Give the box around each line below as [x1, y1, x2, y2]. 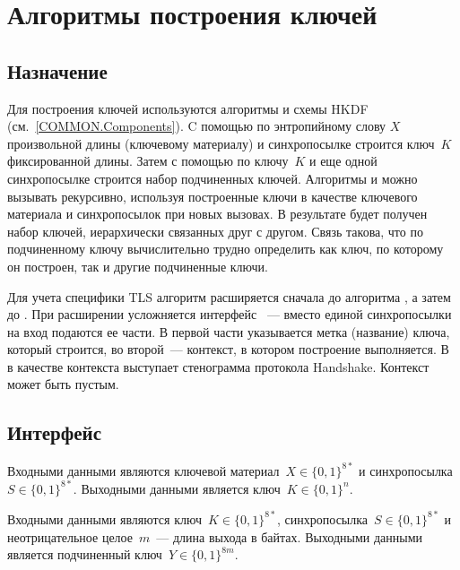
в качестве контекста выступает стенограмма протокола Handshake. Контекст [7, 357, 430, 376]
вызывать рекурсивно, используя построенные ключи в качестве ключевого [7, 186, 418, 205]
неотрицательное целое [7, 527, 133, 546]
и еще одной [308, 151, 378, 170]
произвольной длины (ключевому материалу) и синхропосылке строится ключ [7, 134, 435, 152]
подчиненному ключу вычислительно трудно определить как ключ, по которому [7, 239, 444, 258]
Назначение [7, 56, 108, 84]
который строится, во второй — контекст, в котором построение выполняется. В [7, 340, 449, 358]
